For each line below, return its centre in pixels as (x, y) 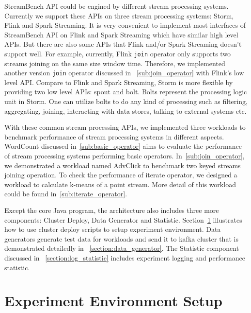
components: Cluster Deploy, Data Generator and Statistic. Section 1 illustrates (123, 219)
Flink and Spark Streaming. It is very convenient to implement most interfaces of (125, 25)
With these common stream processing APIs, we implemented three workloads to (125, 127)
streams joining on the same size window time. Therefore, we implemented (115, 63)
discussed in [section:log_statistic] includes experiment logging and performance (125, 257)
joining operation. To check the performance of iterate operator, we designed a (121, 175)
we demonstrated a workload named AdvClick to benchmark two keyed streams (123, 165)
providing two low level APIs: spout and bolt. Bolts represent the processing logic (126, 92)
